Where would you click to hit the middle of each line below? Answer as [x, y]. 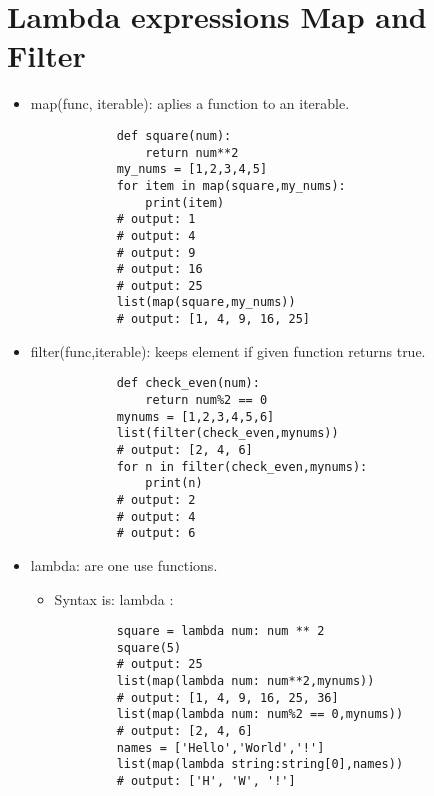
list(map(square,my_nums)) [206, 302]
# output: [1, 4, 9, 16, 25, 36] [227, 697]
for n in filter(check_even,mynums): [242, 466]
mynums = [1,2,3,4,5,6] [195, 416]
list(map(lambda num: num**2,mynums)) [245, 681]
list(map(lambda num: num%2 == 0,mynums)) [260, 714]
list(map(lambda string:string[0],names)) [260, 764]
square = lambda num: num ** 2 [220, 631]
